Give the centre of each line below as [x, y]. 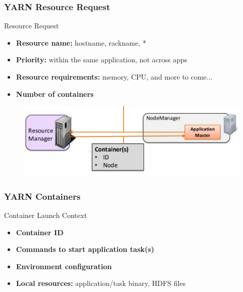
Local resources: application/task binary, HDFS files [101, 283]
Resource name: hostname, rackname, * [81, 42]
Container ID [40, 232]
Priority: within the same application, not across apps [102, 60]
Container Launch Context [46, 215]
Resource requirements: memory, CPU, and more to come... [114, 77]
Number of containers [55, 94]
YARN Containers [42, 196]
